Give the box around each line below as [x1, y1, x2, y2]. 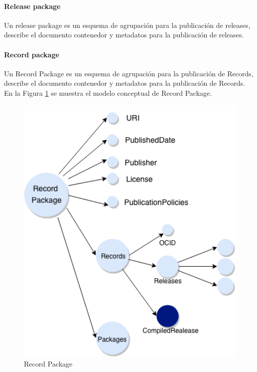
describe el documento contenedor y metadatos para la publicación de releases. [4, 29, 244, 40]
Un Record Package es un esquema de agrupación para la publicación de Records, [4, 68, 254, 78]
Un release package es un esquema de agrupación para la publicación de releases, [4, 19, 251, 30]
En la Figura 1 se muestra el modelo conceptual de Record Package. [4, 87, 212, 98]
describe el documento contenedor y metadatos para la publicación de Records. [4, 78, 245, 88]
